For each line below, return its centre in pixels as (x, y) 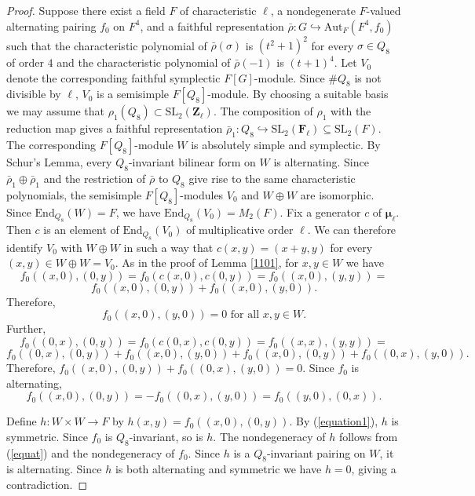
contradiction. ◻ (47, 485)
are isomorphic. (337, 194)
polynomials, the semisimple (74, 194)
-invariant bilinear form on (192, 162)
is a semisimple (133, 94)
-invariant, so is (166, 436)
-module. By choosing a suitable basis (298, 94)
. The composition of (263, 111)
